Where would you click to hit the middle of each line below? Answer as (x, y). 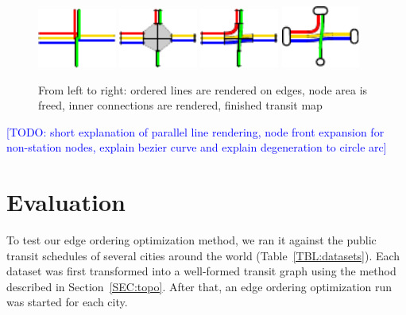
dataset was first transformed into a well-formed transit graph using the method (201, 271)
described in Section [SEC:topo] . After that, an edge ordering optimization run (199, 286)
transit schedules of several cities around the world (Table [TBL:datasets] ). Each (203, 255)
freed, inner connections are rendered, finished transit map (180, 105)
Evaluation (66, 202)
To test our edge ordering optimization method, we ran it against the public (191, 240)
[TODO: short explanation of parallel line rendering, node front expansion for (195, 131)
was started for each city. (67, 302)
